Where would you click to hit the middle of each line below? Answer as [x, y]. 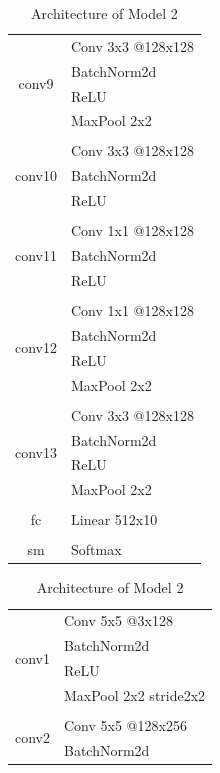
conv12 [36, 347]
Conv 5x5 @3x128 [118, 620]
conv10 [36, 175]
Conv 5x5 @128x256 [125, 724]
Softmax [96, 549]
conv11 [36, 255]
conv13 [36, 451]
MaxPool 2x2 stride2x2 [135, 694]
